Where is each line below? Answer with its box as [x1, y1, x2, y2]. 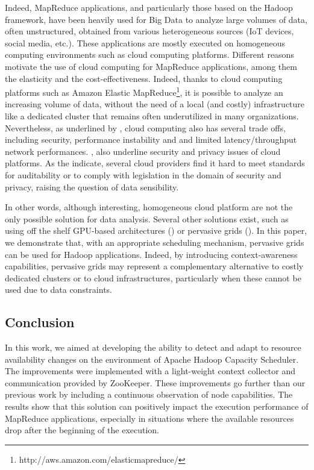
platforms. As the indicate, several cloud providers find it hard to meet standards [5, 157, 305, 169]
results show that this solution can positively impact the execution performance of [5, 400, 309, 413]
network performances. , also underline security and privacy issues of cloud [5, 145, 281, 157]
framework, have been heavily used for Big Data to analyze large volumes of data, [5, 13, 307, 25]
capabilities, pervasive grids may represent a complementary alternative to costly [5, 260, 304, 272]
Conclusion [5, 313, 75, 331]
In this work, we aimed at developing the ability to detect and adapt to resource [5, 341, 301, 354]
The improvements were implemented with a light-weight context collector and [5, 365, 295, 377]
